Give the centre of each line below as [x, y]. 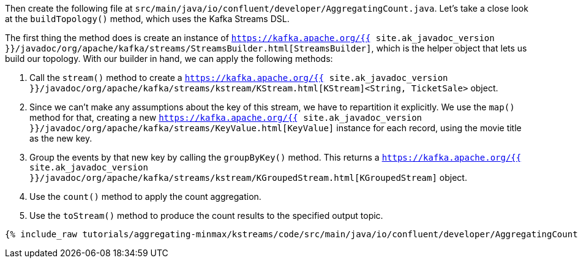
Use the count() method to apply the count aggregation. [145, 196]
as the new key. [61, 138]
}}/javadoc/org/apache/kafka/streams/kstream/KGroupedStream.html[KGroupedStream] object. [248, 177]
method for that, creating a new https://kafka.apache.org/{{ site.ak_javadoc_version [226, 117]
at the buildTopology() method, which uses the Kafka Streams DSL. [147, 19]
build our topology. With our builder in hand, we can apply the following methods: [169, 59]
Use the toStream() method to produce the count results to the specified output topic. [206, 215]
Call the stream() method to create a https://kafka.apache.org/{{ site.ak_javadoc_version [239, 78]
